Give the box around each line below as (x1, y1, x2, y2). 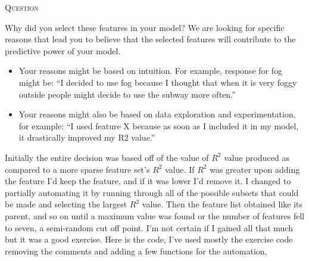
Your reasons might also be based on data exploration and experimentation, (18, 108, 296, 120)
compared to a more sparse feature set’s (5, 163, 150, 175)
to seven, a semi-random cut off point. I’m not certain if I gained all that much (5, 221, 293, 234)
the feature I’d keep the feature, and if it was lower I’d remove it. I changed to (5, 175, 291, 187)
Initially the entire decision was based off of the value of (5, 151, 209, 163)
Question (5, 1, 39, 13)
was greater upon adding (210, 163, 300, 175)
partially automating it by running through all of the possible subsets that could (5, 186, 299, 198)
